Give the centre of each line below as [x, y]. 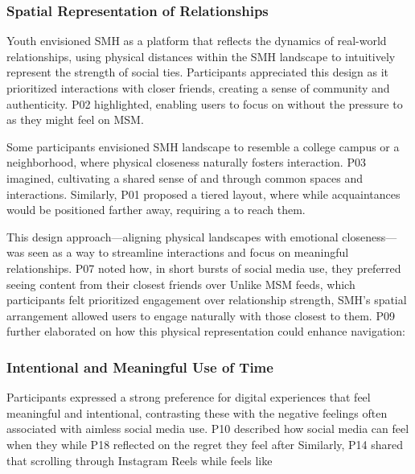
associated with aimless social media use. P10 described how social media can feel [208, 429]
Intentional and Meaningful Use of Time [140, 367]
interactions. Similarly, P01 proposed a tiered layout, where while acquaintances [203, 194]
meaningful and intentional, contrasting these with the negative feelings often [197, 412]
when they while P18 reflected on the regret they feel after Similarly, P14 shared [205, 444]
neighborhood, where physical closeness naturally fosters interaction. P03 [186, 162]
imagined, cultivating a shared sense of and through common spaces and [185, 177]
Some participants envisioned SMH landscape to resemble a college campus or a [203, 146]
